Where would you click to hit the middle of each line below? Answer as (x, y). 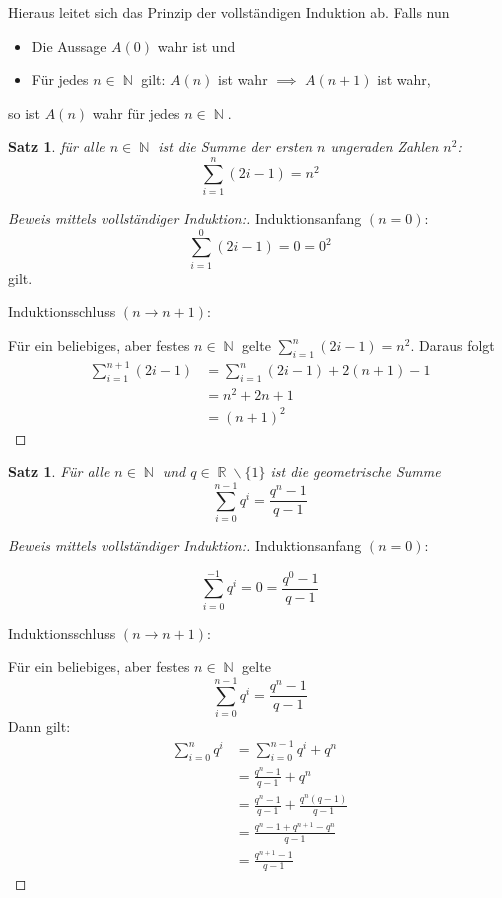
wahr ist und (196, 45)
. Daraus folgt (452, 345)
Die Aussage (69, 45)
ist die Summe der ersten (235, 146)
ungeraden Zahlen (384, 146)
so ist (24, 112)
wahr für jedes (136, 112)
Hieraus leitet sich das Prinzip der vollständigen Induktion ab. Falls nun (229, 12)
